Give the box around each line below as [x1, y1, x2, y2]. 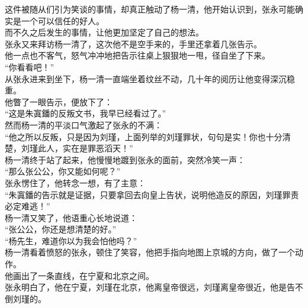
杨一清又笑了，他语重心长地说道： [5, 211, 137, 223]
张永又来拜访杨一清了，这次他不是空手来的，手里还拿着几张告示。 [5, 37, 262, 50]
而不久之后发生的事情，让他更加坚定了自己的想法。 [5, 26, 204, 38]
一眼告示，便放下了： [29, 95, 113, 108]
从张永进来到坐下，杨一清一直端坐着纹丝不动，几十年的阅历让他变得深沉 [5, 72, 287, 85]
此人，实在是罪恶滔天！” [37, 142, 133, 154]
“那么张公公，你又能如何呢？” [5, 165, 121, 177]
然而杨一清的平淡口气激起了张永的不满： [5, 118, 162, 131]
